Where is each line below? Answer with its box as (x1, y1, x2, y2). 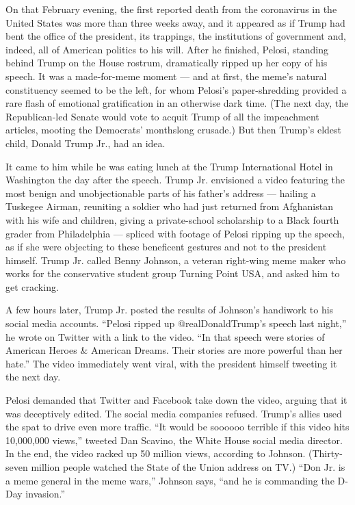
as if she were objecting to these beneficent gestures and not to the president (5, 239, 327, 254)
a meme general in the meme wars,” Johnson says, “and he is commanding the (5, 473, 334, 487)
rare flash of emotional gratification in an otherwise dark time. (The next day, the (5, 96, 349, 110)
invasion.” (25, 487, 65, 501)
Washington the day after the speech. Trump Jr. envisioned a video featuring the (5, 172, 345, 187)
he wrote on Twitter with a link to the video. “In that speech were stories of (5, 329, 325, 344)
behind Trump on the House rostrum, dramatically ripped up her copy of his (5, 55, 328, 70)
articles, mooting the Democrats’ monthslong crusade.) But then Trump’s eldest (5, 122, 341, 137)
